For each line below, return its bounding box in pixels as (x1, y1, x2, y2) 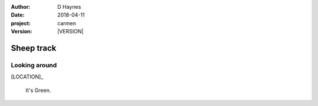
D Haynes (57, 4, 81, 10)
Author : (11, 4, 31, 10)
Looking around (11, 61, 57, 69)
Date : (11, 12, 25, 19)
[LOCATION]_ (11, 73, 44, 80)
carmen (57, 19, 77, 26)
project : (11, 19, 31, 26)
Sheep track (11, 43, 57, 53)
